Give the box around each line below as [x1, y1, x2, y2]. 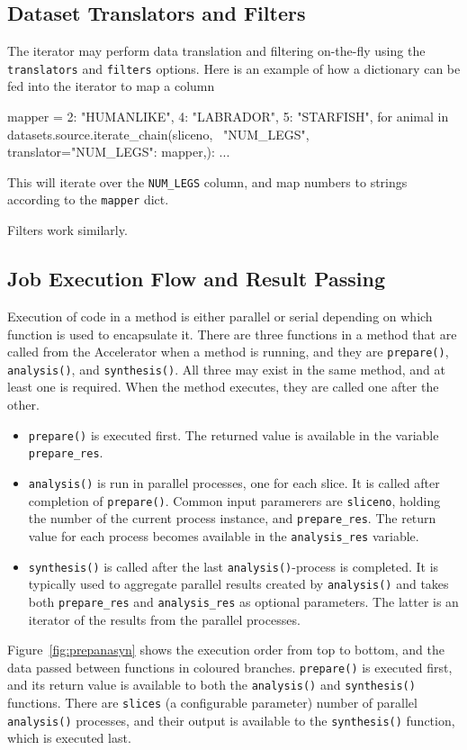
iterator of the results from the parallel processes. [28, 610, 301, 628]
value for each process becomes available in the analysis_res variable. [28, 526, 419, 545]
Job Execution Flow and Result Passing [7, 265, 385, 293]
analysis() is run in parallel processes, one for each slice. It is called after [28, 473, 440, 492]
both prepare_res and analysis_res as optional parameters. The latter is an [28, 592, 459, 610]
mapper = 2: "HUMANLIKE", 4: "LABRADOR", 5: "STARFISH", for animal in [7, 107, 449, 126]
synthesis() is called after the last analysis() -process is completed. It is [28, 556, 439, 575]
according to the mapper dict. [7, 190, 169, 209]
